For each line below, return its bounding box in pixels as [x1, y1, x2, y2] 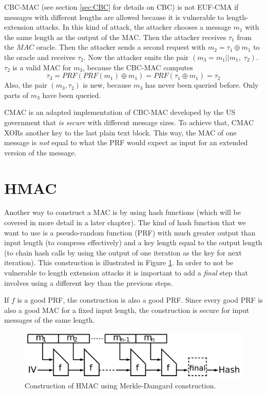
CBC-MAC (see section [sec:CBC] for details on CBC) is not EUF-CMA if [4, 2, 239, 12]
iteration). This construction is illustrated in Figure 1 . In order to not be [4, 257, 234, 268]
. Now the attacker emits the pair [84, 51, 189, 62]
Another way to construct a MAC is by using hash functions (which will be [4, 207, 241, 218]
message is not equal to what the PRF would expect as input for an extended [4, 137, 248, 148]
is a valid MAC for [12, 62, 71, 72]
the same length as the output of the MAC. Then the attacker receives [4, 31, 226, 42]
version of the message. [4, 147, 77, 157]
